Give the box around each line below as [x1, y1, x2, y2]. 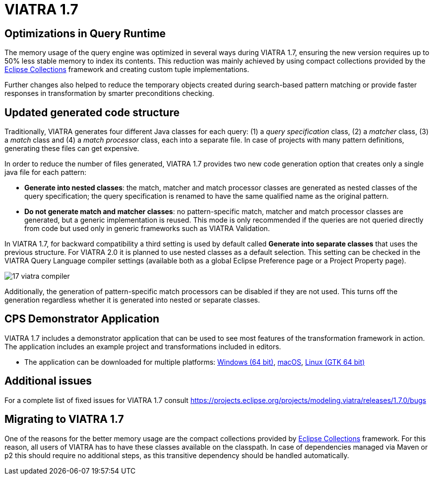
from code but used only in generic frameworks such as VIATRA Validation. [24, 224, 270, 233]
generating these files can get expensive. [4, 144, 139, 153]
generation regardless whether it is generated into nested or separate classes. [4, 296, 260, 305]
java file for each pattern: [4, 168, 87, 177]
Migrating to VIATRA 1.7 [4, 413, 124, 426]
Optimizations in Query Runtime [4, 27, 166, 40]
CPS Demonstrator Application [4, 313, 160, 325]
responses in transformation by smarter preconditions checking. [4, 89, 214, 98]
